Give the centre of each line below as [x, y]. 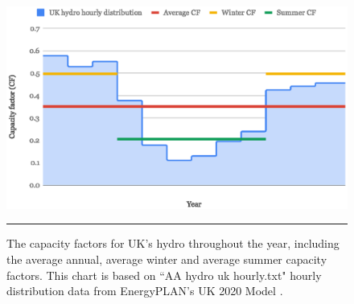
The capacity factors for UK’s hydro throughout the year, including [173, 243]
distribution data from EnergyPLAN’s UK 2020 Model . [145, 291]
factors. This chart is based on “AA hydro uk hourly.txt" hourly [164, 275]
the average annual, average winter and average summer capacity [167, 259]
